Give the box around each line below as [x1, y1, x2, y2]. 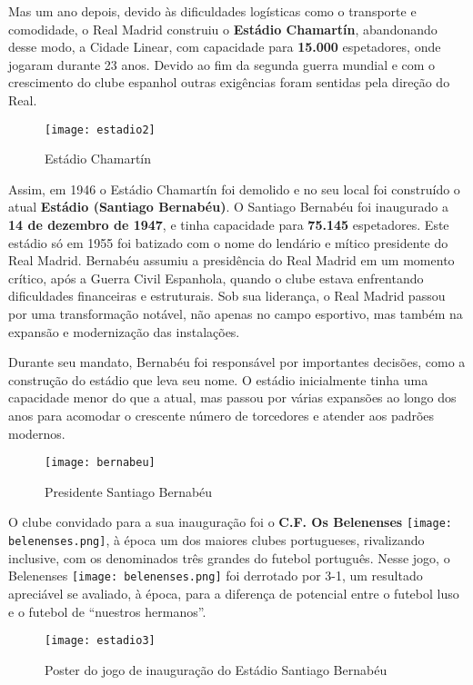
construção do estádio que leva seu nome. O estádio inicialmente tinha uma [8, 370, 428, 389]
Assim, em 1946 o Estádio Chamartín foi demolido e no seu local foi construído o [8, 179, 460, 198]
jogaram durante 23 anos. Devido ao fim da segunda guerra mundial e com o [8, 55, 436, 74]
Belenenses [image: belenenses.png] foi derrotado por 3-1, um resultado [8, 566, 423, 585]
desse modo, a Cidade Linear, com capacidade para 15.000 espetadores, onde [8, 37, 441, 56]
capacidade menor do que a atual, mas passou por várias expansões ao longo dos [8, 388, 457, 407]
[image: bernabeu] [45, 456, 156, 470]
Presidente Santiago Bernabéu [45, 481, 213, 501]
